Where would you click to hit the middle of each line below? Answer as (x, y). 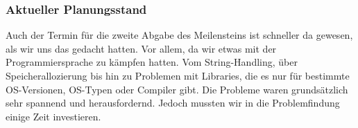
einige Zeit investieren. (53, 116)
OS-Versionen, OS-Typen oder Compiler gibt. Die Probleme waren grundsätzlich (177, 89)
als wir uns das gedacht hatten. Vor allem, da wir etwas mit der (141, 48)
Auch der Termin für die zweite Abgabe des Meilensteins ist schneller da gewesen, (179, 35)
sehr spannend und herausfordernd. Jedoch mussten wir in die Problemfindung (173, 103)
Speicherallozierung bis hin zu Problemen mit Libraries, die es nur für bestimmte (178, 75)
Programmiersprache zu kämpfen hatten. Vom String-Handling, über (152, 62)
